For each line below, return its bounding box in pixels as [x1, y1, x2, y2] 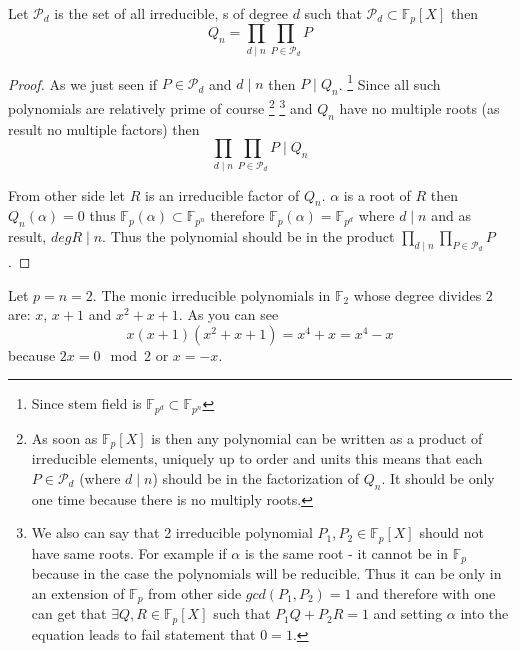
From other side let [8, 184, 126, 205]
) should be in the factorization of [152, 467, 360, 488]
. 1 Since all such [338, 70, 441, 94]
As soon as [31, 427, 98, 448]
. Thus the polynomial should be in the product [102, 226, 395, 247]
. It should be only [381, 467, 495, 488]
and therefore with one [356, 582, 496, 603]
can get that [31, 603, 107, 624]
